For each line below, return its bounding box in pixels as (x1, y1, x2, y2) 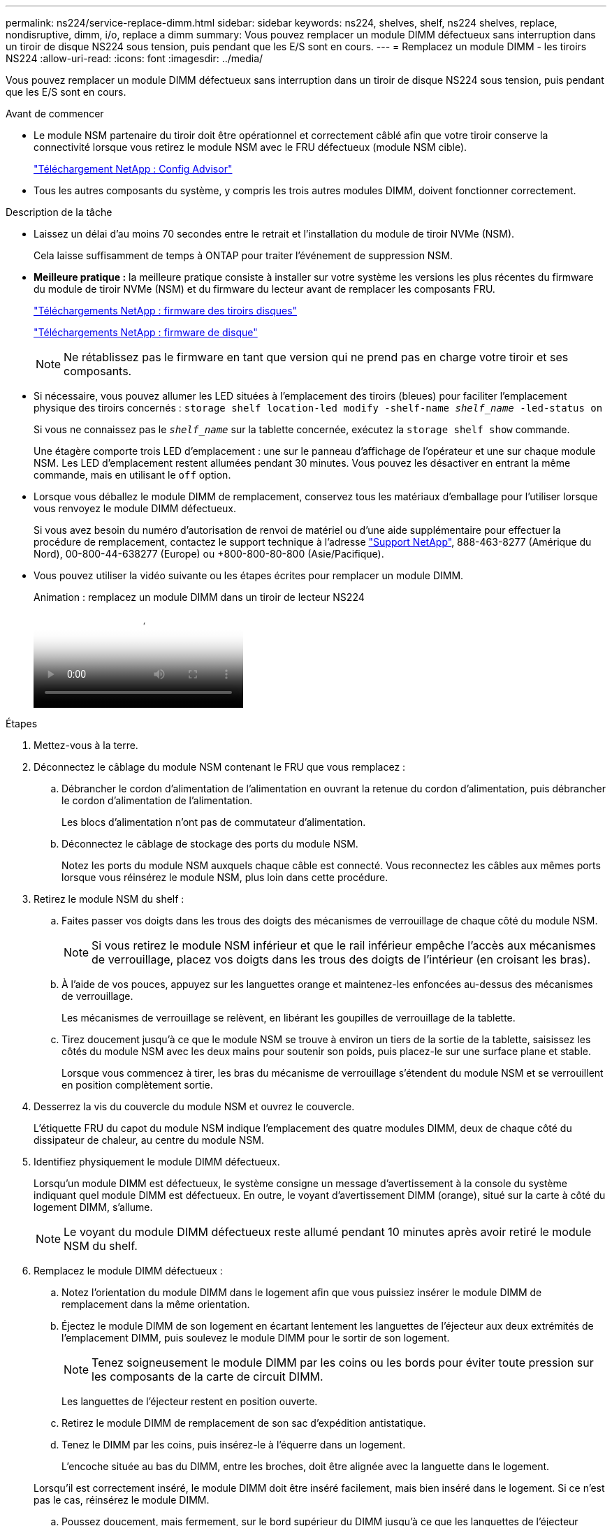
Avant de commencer (6, 108, 104, 119)
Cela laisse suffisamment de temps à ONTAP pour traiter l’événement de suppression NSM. (34, 249, 453, 261)
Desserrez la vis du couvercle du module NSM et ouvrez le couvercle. (34, 1100, 355, 1112)
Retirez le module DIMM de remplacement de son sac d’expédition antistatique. (61, 1417, 426, 1429)
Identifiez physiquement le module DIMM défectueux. (34, 1156, 280, 1168)
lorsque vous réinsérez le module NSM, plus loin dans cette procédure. (61, 871, 388, 883)
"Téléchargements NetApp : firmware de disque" (34, 326, 258, 338)
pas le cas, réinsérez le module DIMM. (34, 1494, 210, 1506)
